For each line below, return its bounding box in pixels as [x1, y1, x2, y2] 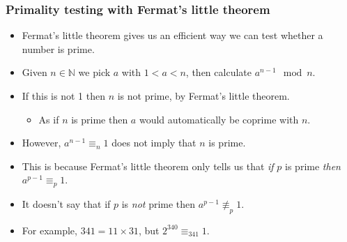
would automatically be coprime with [139, 112, 299, 126]
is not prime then [121, 196, 196, 211]
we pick [78, 65, 111, 80]
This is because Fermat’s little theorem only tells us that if [22, 158, 274, 173]
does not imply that [111, 135, 196, 150]
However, [22, 135, 61, 150]
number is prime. [22, 41, 95, 56]
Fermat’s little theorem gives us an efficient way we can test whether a [22, 28, 323, 43]
